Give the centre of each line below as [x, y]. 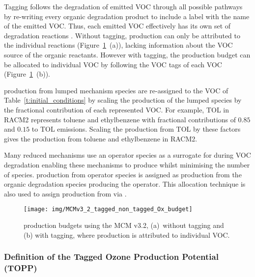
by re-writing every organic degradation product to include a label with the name [127, 16]
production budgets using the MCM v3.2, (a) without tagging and [124, 225]
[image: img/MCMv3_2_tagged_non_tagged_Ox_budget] [108, 209]
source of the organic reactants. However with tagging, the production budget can [127, 54]
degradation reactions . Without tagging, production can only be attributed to [122, 35]
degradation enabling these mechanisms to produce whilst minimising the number [127, 164]
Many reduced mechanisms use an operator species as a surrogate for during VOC [127, 155]
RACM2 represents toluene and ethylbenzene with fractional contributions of [120, 119]
